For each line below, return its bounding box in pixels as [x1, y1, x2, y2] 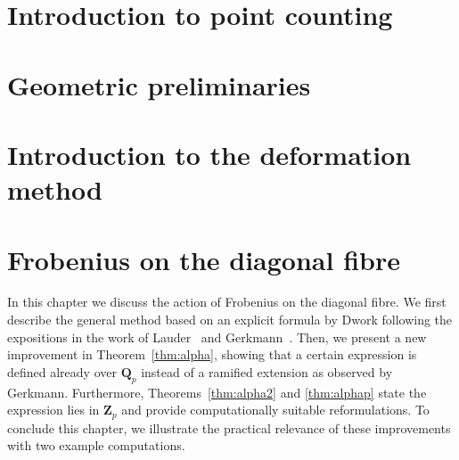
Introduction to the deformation [7, 136, 412, 172]
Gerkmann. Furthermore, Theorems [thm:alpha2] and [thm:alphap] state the [7, 382, 427, 401]
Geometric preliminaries [7, 66, 311, 103]
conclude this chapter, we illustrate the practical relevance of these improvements [7, 418, 451, 437]
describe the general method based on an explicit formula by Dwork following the [7, 310, 453, 329]
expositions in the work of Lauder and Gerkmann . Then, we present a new [7, 327, 427, 346]
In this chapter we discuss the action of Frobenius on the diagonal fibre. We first [7, 292, 447, 311]
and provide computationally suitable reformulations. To [121, 400, 430, 419]
